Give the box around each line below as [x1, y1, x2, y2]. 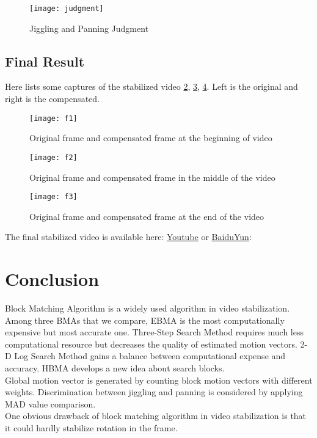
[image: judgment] [29, 4, 104, 13]
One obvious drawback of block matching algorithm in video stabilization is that [5, 409, 307, 422]
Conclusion [5, 266, 100, 291]
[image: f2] [29, 153, 78, 162]
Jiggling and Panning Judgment [29, 21, 149, 34]
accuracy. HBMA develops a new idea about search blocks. [5, 362, 225, 374]
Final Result [5, 51, 85, 70]
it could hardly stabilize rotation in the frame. [5, 422, 178, 434]
